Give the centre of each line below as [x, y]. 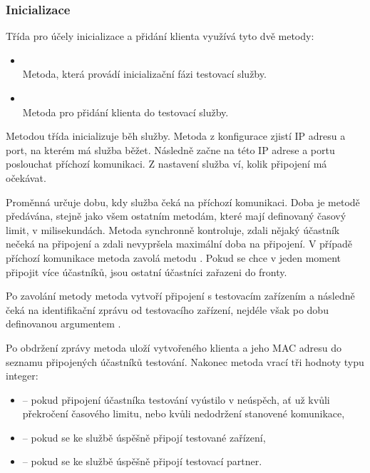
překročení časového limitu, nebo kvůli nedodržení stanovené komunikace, [184, 413]
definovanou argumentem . [63, 324]
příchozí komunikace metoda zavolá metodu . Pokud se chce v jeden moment [174, 257]
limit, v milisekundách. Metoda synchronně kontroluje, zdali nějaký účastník [173, 229]
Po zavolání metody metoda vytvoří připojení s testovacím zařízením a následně [180, 296]
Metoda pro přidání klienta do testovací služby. [125, 112]
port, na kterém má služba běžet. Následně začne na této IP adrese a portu [170, 149]
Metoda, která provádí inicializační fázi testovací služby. [144, 74]
